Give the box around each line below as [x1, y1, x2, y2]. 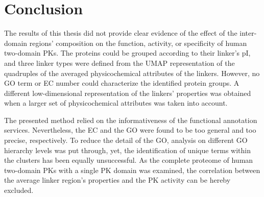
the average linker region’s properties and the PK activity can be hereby [4, 175, 231, 185]
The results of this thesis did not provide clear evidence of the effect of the [4, 28, 237, 38]
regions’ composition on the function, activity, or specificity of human [29, 37, 247, 48]
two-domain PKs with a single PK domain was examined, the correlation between [4, 164, 260, 175]
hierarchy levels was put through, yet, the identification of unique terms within [4, 144, 251, 155]
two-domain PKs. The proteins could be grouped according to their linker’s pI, [4, 47, 251, 58]
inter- [239, 28, 257, 38]
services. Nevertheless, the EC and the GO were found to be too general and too [4, 125, 256, 135]
